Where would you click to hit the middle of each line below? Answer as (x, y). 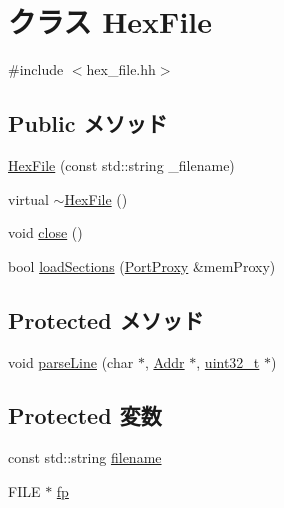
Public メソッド (88, 123)
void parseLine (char (71, 361)
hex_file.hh (121, 69)
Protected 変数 (85, 415)
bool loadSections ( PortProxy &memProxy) (142, 265)
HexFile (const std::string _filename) (121, 164)
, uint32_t (228, 361)
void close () (45, 232)
